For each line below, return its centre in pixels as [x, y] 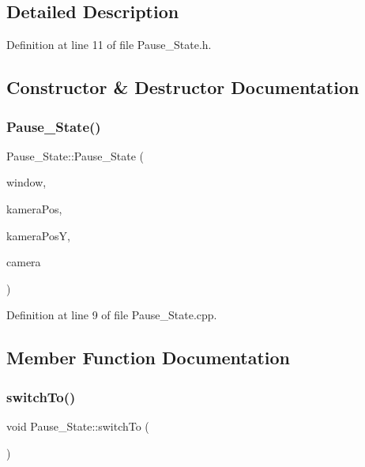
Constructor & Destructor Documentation [183, 87]
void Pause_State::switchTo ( [78, 426]
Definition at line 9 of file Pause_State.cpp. [112, 315]
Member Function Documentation [149, 358]
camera [24, 262]
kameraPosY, [38, 235]
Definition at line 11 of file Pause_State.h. [109, 45]
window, [26, 182]
